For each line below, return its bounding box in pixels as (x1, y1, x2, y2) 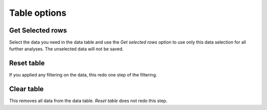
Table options (9, 7, 67, 18)
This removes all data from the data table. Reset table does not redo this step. (9, 98, 168, 104)
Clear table (9, 85, 44, 93)
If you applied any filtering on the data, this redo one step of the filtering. (9, 72, 158, 78)
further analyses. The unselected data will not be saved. (9, 46, 124, 52)
